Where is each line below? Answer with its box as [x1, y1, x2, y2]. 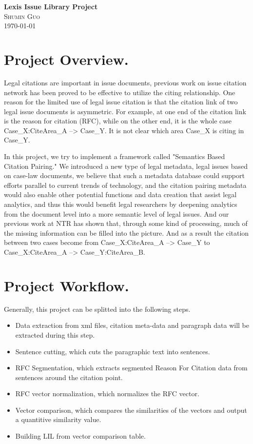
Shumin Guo [4, 11, 40, 21]
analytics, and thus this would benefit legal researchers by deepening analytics [4, 199, 237, 209]
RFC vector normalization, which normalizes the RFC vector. [15, 388, 199, 399]
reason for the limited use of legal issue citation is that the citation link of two [4, 97, 238, 107]
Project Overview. [4, 49, 129, 69]
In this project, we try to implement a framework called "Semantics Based [4, 151, 225, 161]
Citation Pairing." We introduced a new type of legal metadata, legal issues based [4, 161, 248, 171]
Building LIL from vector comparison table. [15, 431, 146, 441]
